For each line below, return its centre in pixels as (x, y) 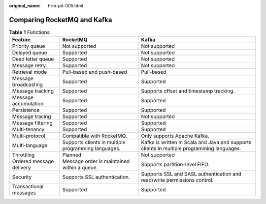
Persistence (26, 110)
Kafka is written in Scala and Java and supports (196, 143)
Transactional (28, 187)
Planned (72, 155)
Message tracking (33, 91)
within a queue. (80, 168)
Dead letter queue (33, 59)
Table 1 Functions (30, 32)
